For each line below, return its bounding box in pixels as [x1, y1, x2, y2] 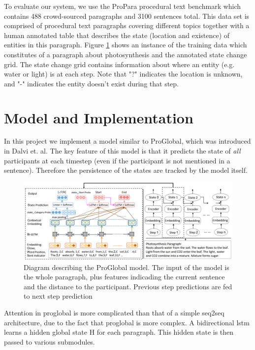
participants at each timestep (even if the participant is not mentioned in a [4, 155, 230, 165]
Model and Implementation [4, 107, 193, 127]
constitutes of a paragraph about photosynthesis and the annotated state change [4, 49, 247, 59]
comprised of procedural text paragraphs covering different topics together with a [4, 20, 250, 31]
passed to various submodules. [4, 336, 95, 347]
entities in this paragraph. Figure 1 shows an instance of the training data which [4, 39, 247, 50]
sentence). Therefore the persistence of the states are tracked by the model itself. [4, 165, 248, 175]
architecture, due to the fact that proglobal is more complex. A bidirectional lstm [4, 317, 250, 327]
